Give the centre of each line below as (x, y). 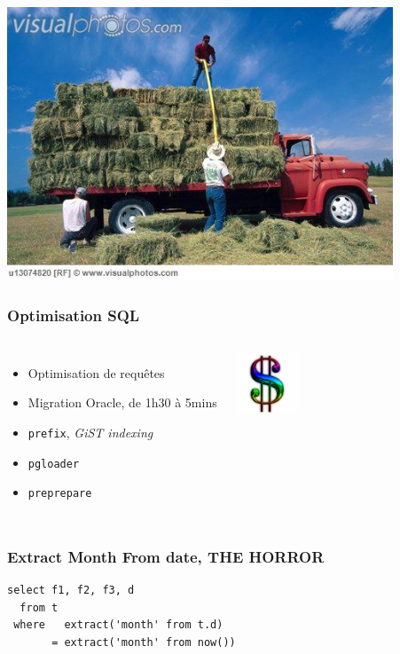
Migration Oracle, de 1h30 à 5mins (122, 402)
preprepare (60, 494)
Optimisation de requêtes (96, 372)
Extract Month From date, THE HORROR (166, 556)
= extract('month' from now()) (144, 642)
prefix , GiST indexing (90, 432)
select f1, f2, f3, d (71, 591)
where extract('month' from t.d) (118, 625)
